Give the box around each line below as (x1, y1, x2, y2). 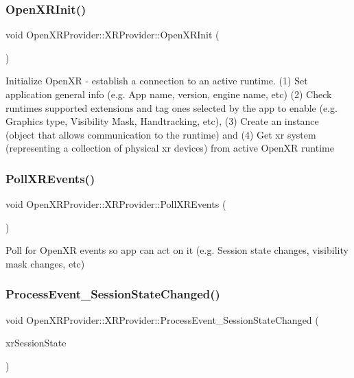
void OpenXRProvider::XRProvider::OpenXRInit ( (5, 27, 220, 42)
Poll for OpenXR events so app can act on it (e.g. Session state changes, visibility (5, 243, 349, 257)
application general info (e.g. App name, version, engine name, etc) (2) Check (5, 87, 332, 101)
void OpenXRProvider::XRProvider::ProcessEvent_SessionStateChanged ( (5, 312, 319, 327)
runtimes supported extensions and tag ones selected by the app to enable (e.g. (5, 100, 338, 115)
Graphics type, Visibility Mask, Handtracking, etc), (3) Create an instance (5, 114, 319, 128)
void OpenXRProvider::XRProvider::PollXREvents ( (5, 197, 226, 211)
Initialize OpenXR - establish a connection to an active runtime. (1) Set (5, 73, 308, 88)
